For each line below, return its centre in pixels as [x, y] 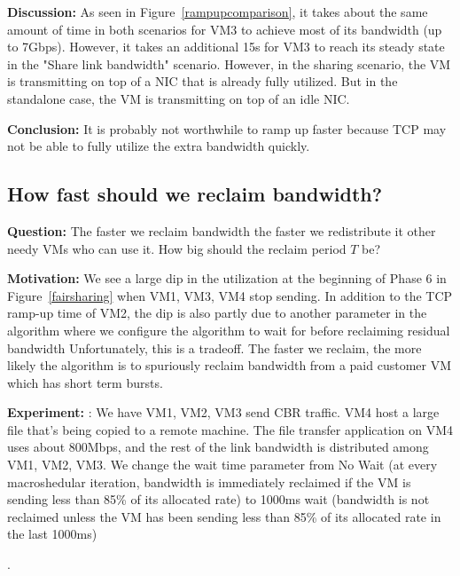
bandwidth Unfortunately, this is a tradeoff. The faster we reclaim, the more [214, 347]
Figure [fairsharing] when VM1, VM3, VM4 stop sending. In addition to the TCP [230, 295]
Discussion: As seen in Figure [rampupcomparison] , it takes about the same [218, 12]
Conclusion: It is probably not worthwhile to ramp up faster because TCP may [227, 128]
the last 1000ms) [52, 534]
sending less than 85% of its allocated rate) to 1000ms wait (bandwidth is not [218, 499]
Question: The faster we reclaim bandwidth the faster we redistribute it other [222, 230]
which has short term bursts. [85, 382]
